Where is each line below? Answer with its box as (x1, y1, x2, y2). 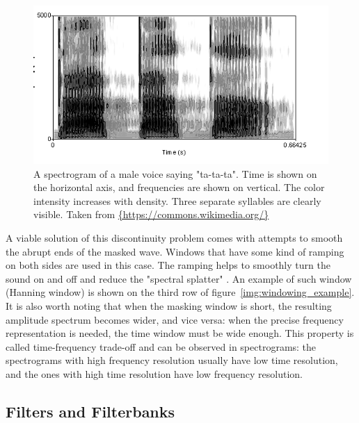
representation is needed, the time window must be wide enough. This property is (6, 326, 354, 340)
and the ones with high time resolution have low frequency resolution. (6, 366, 303, 381)
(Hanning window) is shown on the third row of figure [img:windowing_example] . (6, 285, 355, 299)
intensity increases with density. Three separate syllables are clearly (33, 193, 321, 208)
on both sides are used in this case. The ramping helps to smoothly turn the (6, 258, 330, 272)
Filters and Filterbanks (6, 400, 175, 422)
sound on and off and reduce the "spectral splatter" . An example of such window (6, 271, 352, 285)
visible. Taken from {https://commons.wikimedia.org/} (33, 207, 269, 222)
